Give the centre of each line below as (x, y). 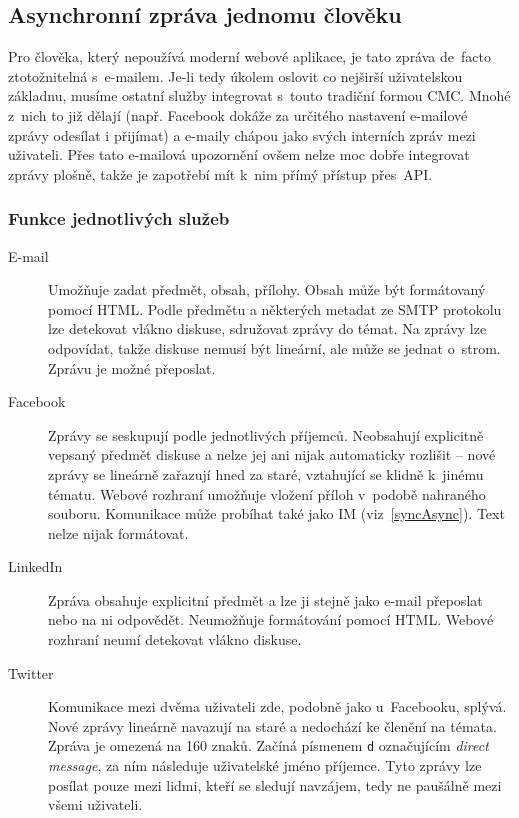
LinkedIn (35, 566)
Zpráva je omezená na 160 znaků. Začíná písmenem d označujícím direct (268, 745)
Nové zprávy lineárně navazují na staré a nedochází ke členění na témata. (272, 725)
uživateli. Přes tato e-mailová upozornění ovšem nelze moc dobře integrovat (239, 154)
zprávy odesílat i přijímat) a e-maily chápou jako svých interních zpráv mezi (242, 134)
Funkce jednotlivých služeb (119, 218)
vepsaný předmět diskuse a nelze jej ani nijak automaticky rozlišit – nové (272, 454)
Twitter (31, 672)
